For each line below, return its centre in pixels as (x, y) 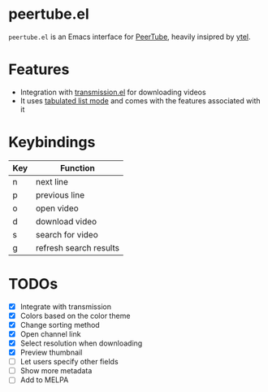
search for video (67, 234)
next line (52, 181)
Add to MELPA (44, 380)
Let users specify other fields (69, 362)
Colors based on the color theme (75, 316)
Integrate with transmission (66, 307)
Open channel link (50, 333)
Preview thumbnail (51, 353)
